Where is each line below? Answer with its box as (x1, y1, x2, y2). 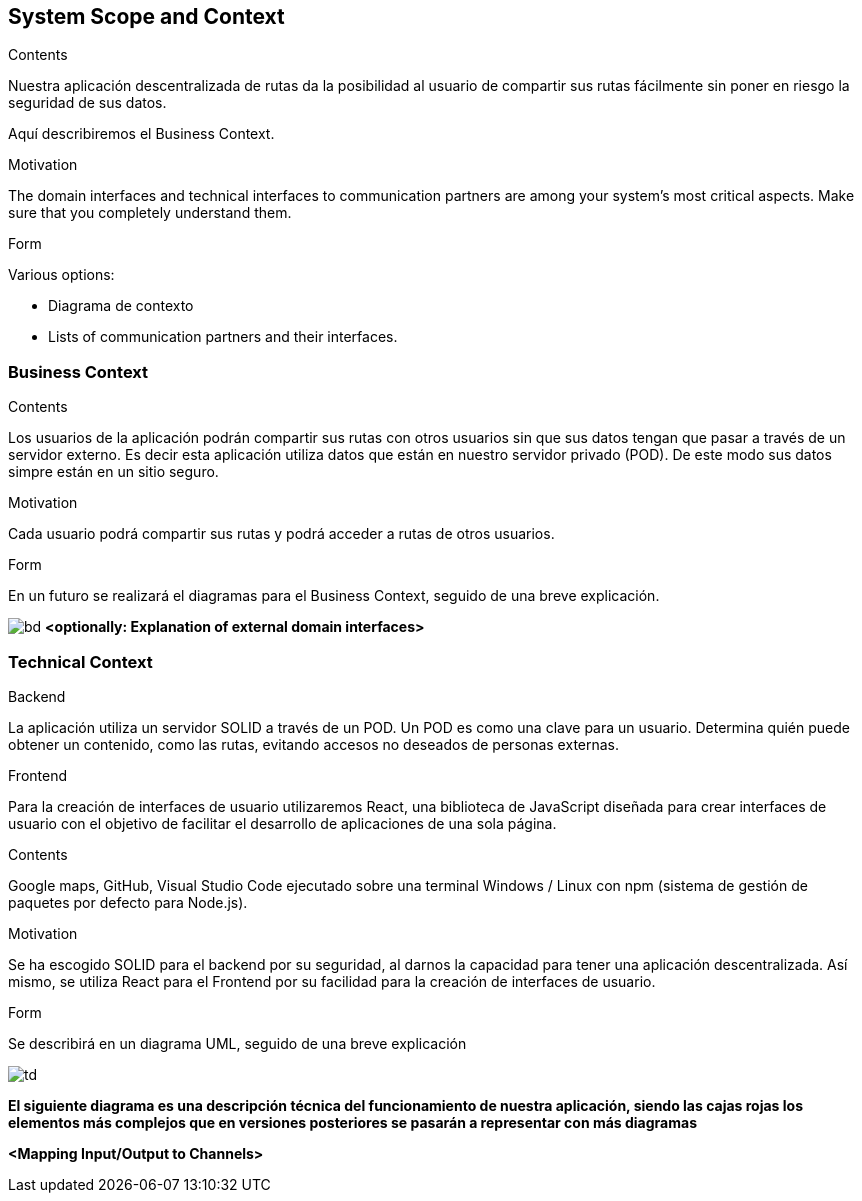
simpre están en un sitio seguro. (8, 463, 219, 481)
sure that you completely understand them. (8, 204, 292, 222)
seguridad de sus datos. (8, 94, 167, 112)
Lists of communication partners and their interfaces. (48, 328, 398, 346)
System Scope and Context (8, 4, 285, 29)
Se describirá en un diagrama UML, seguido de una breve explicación (8, 1034, 467, 1052)
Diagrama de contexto (48, 297, 194, 315)
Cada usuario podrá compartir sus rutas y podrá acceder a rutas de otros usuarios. (8, 525, 555, 543)
